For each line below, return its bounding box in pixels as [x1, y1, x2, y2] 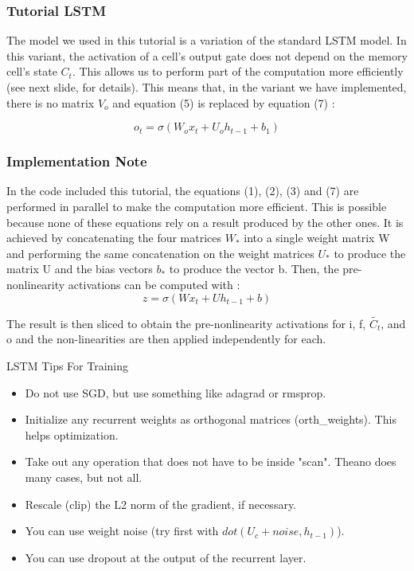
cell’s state [6, 63, 57, 80]
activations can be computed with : [68, 276, 240, 292]
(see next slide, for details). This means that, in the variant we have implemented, [6, 79, 407, 95]
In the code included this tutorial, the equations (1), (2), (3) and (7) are [6, 182, 359, 199]
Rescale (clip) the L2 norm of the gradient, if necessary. [25, 495, 297, 512]
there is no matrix [6, 94, 95, 111]
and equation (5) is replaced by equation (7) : [112, 94, 335, 111]
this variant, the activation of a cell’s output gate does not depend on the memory [6, 47, 408, 64]
